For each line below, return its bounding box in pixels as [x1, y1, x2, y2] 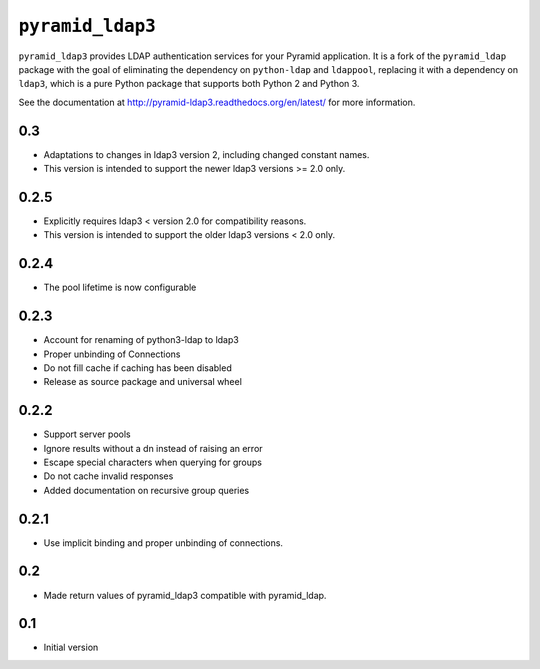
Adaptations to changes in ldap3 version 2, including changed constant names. [43, 148, 370, 160]
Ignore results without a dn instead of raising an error [43, 442, 264, 454]
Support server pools [43, 428, 131, 440]
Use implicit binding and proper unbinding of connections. [43, 536, 284, 549]
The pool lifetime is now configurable [43, 281, 197, 294]
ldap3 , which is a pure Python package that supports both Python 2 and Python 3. [18, 78, 360, 90]
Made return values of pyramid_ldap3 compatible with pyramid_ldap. [43, 589, 327, 601]
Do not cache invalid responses [43, 470, 174, 482]
